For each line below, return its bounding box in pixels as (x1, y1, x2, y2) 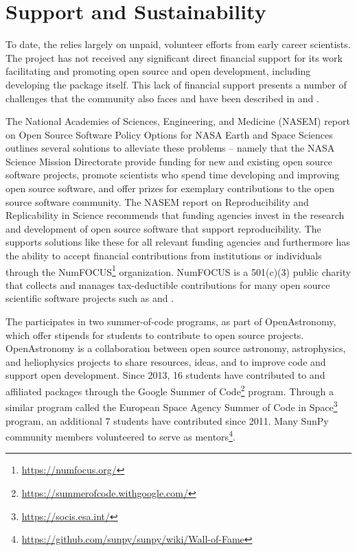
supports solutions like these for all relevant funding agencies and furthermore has (5, 235, 350, 249)
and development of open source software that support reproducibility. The (5, 221, 321, 235)
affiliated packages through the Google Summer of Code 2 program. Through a (5, 382, 334, 398)
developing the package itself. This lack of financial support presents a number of (5, 77, 347, 91)
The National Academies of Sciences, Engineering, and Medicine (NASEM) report (5, 114, 350, 128)
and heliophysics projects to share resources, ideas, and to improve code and (5, 354, 326, 368)
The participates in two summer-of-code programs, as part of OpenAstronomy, (5, 314, 336, 329)
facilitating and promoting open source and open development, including (5, 64, 311, 78)
